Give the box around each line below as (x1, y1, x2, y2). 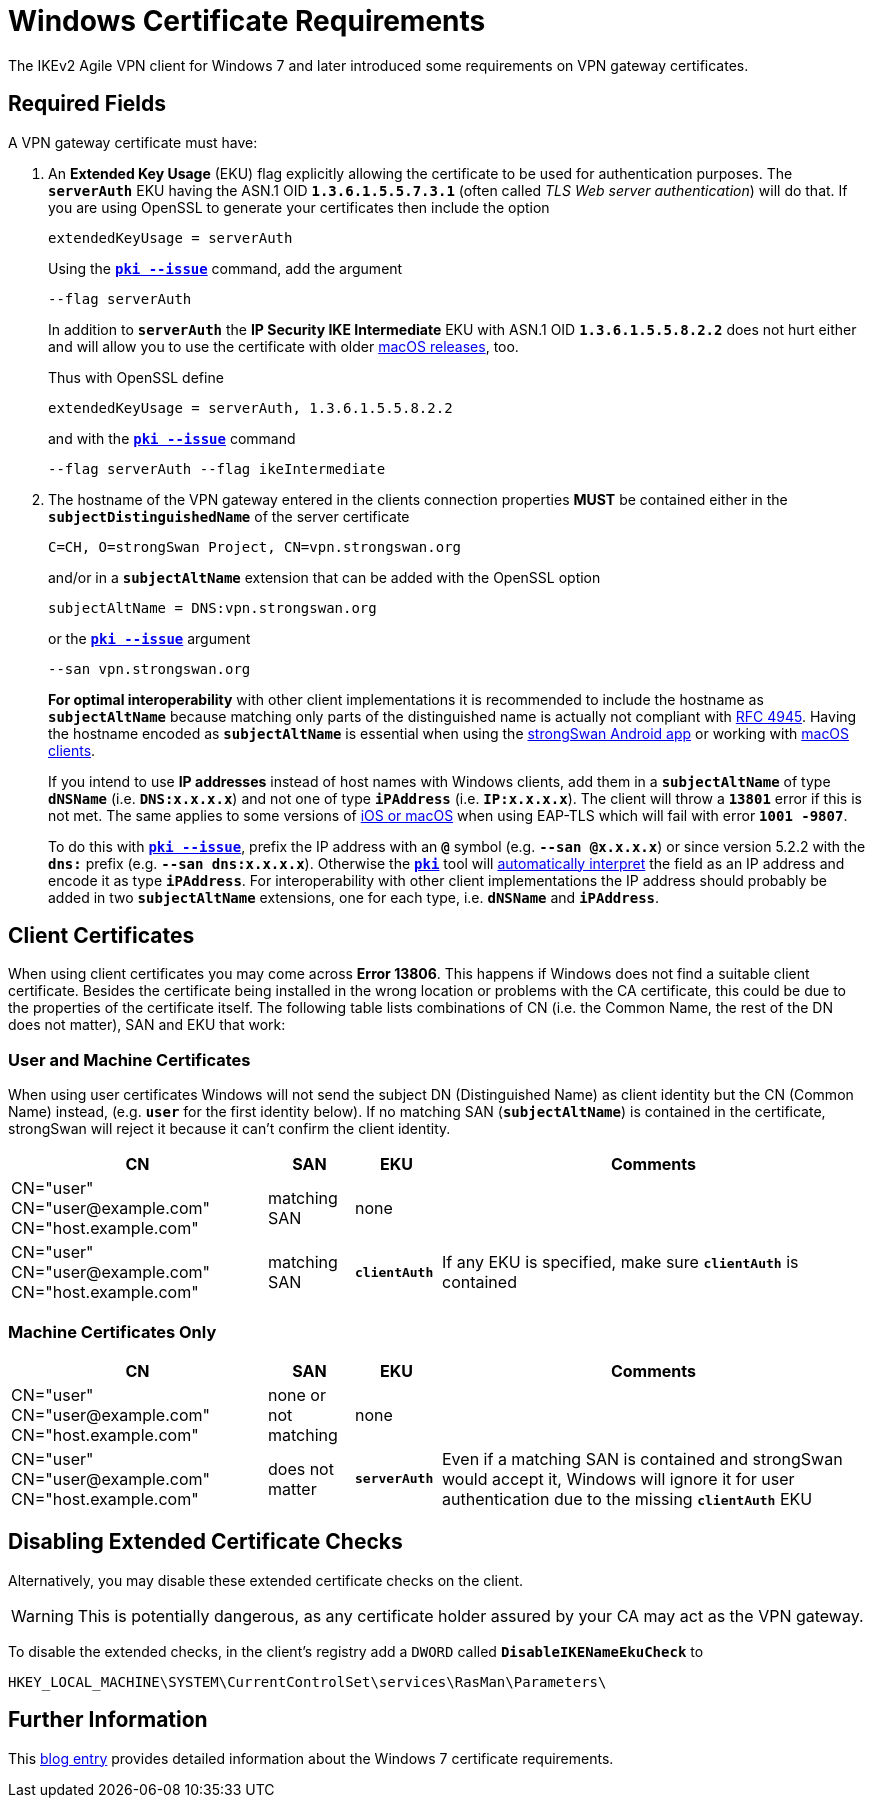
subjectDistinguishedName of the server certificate (48, 507, 410, 525)
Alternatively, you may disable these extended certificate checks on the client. (8, 1571, 524, 1589)
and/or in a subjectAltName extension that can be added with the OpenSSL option (48, 568, 601, 586)
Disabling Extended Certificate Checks (8, 1529, 403, 1555)
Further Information (8, 1707, 208, 1733)
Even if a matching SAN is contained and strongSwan (442, 1448, 843, 1469)
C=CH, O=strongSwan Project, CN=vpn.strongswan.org (48, 538, 462, 555)
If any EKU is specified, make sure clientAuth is (442, 1252, 799, 1273)
